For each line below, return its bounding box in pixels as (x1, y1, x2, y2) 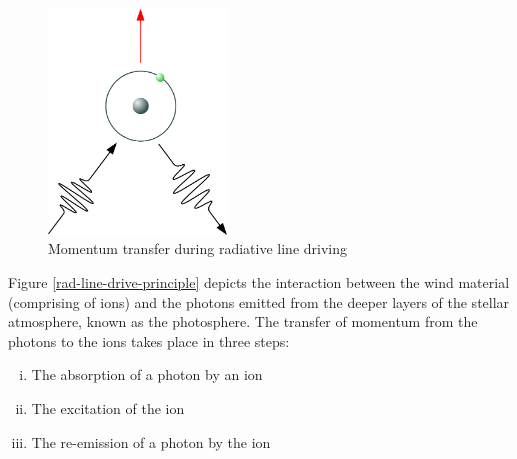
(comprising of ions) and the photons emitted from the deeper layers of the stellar (8, 291, 510, 312)
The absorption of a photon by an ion (31, 364, 263, 385)
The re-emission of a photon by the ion (31, 431, 271, 452)
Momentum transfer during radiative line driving (48, 238, 347, 259)
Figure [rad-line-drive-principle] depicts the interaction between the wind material (8, 271, 510, 292)
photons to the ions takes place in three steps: (8, 330, 290, 351)
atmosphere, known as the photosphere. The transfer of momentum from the (8, 311, 478, 332)
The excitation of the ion (31, 397, 185, 418)
